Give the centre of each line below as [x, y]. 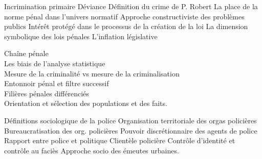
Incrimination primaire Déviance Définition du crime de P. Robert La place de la [131, 6]
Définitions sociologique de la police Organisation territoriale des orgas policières [130, 120]
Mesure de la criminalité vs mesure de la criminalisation [92, 73]
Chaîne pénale [26, 53]
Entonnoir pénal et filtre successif [57, 83]
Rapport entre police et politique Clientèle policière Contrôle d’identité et [120, 140]
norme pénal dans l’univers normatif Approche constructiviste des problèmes [124, 16]
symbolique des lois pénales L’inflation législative [81, 36]
